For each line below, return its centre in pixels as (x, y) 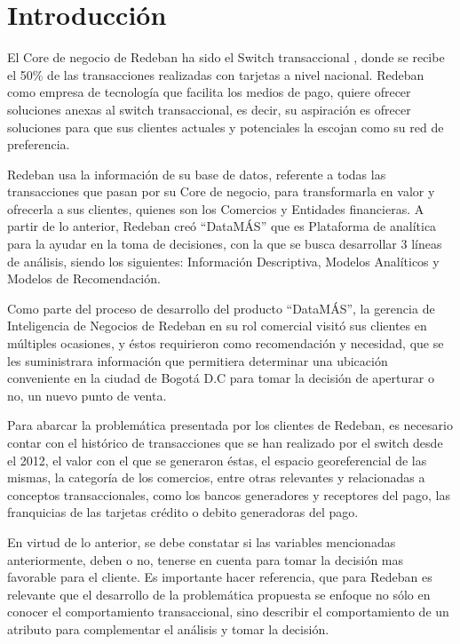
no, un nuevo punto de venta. (87, 395)
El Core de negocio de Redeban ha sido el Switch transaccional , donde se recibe (226, 57)
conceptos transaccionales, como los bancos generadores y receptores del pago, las (229, 494)
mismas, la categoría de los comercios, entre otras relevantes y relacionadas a (216, 477)
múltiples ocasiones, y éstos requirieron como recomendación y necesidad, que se (226, 343)
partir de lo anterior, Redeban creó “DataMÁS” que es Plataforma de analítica (222, 226)
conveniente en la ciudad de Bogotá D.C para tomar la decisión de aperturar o (221, 378)
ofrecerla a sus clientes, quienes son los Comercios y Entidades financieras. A (216, 208)
